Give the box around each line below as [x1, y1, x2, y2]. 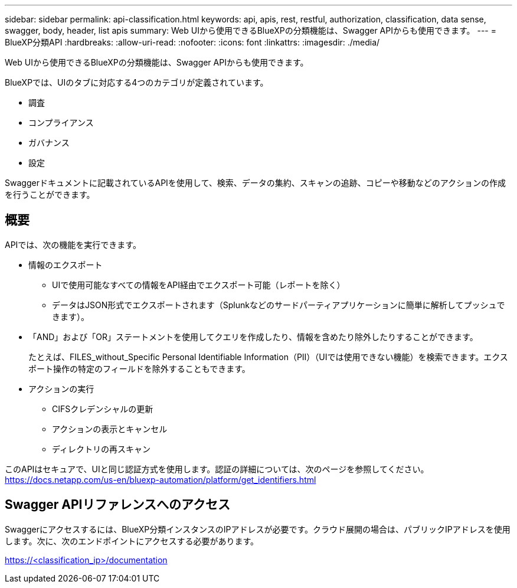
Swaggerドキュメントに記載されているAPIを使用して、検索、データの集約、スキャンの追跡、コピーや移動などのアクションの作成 [5, 178, 506, 188]
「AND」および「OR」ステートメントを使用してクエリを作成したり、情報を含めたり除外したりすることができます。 [28, 331, 478, 342]
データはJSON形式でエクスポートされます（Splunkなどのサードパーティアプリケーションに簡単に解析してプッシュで [52, 299, 505, 310]
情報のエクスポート [28, 259, 103, 270]
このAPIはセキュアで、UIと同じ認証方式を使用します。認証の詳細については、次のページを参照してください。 [5, 463, 429, 474]
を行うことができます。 [5, 190, 95, 200]
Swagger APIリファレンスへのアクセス [5, 497, 231, 512]
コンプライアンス [28, 117, 94, 128]
